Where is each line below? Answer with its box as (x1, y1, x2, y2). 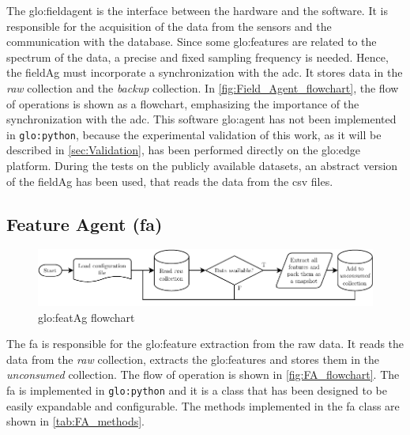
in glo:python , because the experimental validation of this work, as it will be (6, 126, 382, 142)
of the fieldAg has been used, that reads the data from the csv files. (6, 172, 333, 189)
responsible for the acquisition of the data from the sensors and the (6, 17, 332, 34)
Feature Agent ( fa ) (6, 211, 163, 236)
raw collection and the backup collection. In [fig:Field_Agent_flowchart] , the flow (6, 79, 399, 96)
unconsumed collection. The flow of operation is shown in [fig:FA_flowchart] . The (6, 366, 400, 383)
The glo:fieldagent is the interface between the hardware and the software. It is (6, 2, 388, 18)
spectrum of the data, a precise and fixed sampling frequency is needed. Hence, (6, 48, 389, 65)
